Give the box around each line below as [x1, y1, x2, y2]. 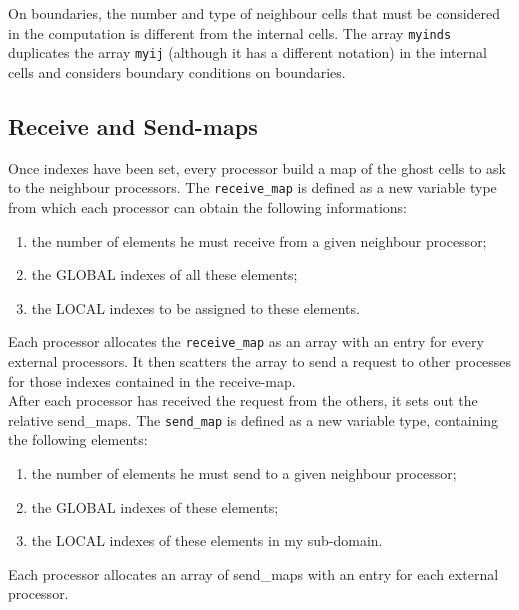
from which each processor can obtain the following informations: [8, 196, 408, 217]
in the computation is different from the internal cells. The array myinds [8, 22, 452, 43]
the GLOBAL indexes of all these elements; [31, 264, 298, 285]
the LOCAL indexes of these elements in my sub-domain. [31, 530, 383, 551]
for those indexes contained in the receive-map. [8, 370, 296, 391]
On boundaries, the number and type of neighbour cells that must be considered [8, 3, 501, 23]
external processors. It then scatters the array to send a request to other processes [8, 350, 512, 371]
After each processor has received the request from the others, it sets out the [8, 390, 478, 411]
